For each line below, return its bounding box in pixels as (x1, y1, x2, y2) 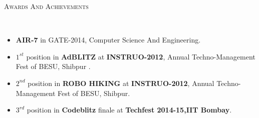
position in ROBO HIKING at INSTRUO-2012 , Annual (28, 77, 214, 88)
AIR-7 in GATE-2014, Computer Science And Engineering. (16, 34, 201, 45)
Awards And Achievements (4, 1, 89, 11)
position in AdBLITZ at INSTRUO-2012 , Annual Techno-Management (26, 51, 255, 61)
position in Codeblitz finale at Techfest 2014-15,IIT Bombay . (27, 104, 232, 115)
